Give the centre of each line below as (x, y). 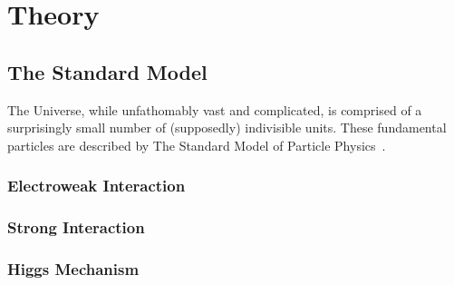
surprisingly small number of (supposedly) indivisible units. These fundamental (227, 128)
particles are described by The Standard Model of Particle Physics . (197, 145)
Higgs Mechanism (73, 268)
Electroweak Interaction (97, 186)
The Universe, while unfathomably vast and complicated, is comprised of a (215, 109)
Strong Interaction (76, 227)
